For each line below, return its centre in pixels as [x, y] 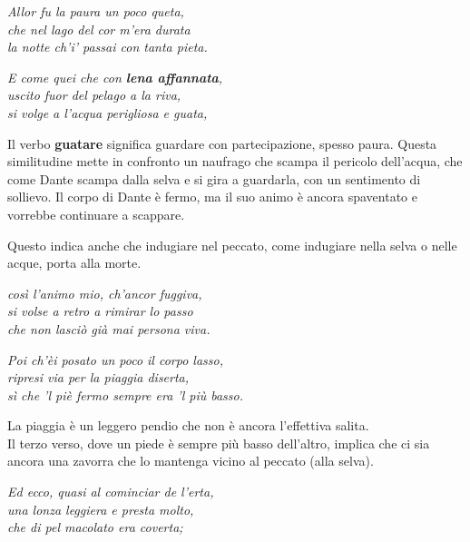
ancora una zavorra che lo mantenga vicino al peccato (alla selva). [191, 461]
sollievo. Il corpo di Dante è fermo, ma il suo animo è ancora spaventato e [212, 197]
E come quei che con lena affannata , [115, 77]
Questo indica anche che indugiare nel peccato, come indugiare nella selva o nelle [232, 245]
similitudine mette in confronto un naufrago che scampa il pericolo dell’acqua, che [235, 161]
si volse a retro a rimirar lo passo [100, 311]
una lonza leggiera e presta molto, [101, 509]
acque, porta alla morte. [74, 263]
